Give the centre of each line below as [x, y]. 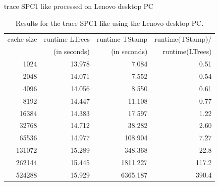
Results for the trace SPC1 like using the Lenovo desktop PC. [109, 23]
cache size [22, 39]
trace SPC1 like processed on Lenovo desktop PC [79, 6]
